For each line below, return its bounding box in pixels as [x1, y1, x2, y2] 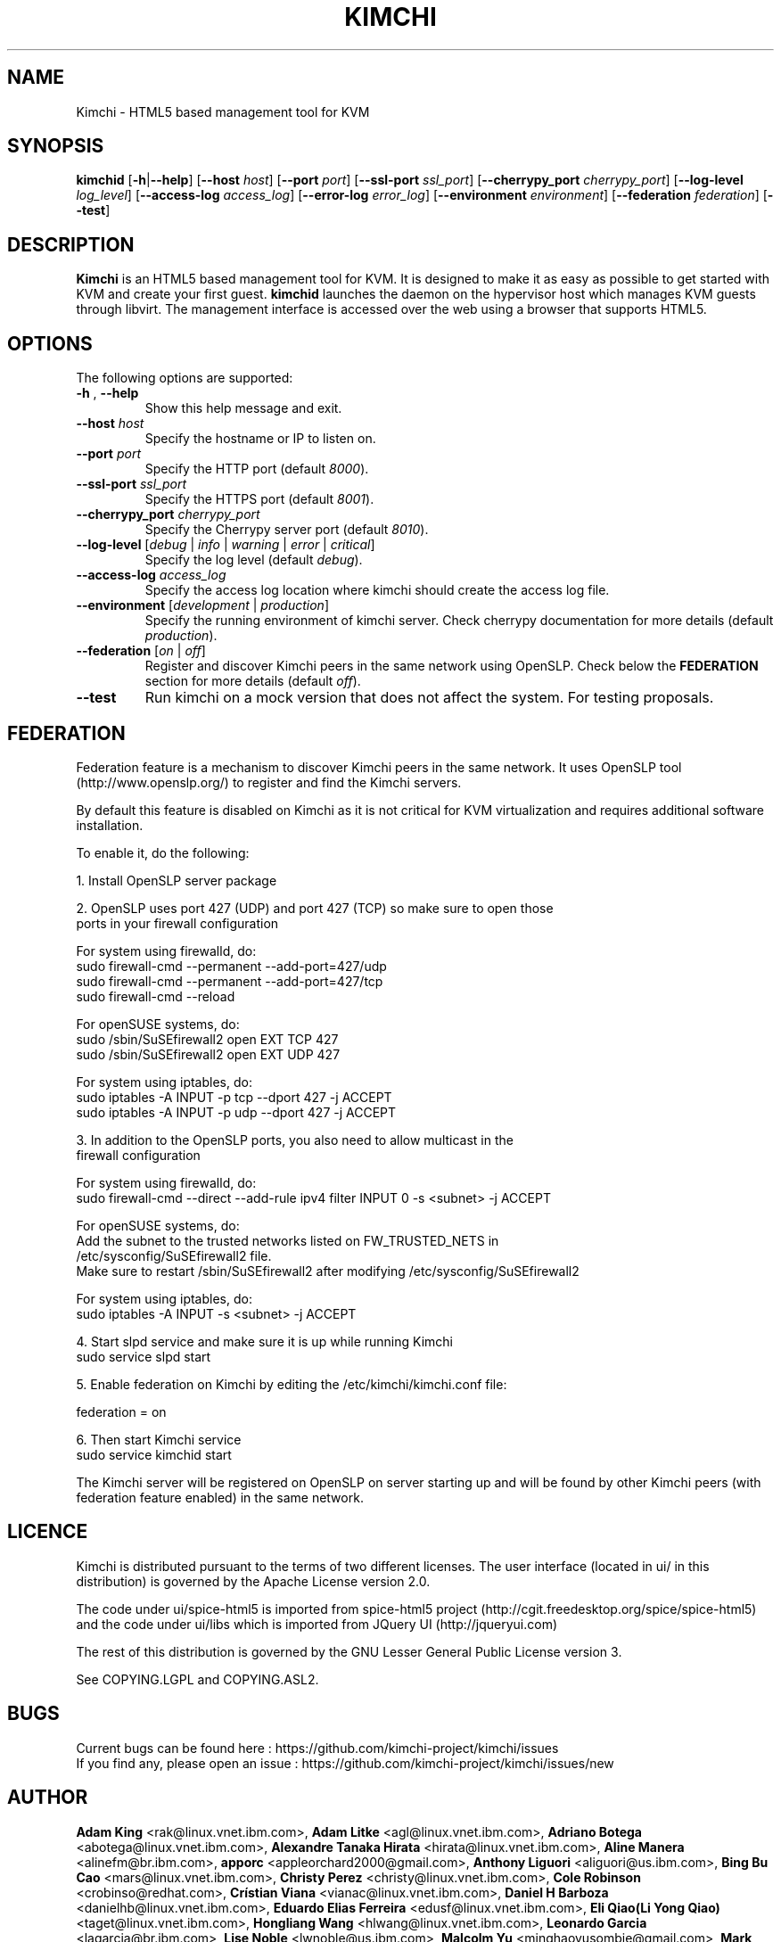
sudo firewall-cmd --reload [76, 988, 235, 1004]
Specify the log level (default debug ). [144, 552, 363, 568]
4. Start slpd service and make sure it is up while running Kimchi [76, 1333, 453, 1349]
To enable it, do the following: [76, 844, 250, 860]
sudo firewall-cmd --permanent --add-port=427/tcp [76, 973, 383, 989]
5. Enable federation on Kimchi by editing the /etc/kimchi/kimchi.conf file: [76, 1376, 507, 1392]
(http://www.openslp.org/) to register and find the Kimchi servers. [76, 774, 462, 790]
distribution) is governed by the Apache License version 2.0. [76, 1573, 431, 1589]
